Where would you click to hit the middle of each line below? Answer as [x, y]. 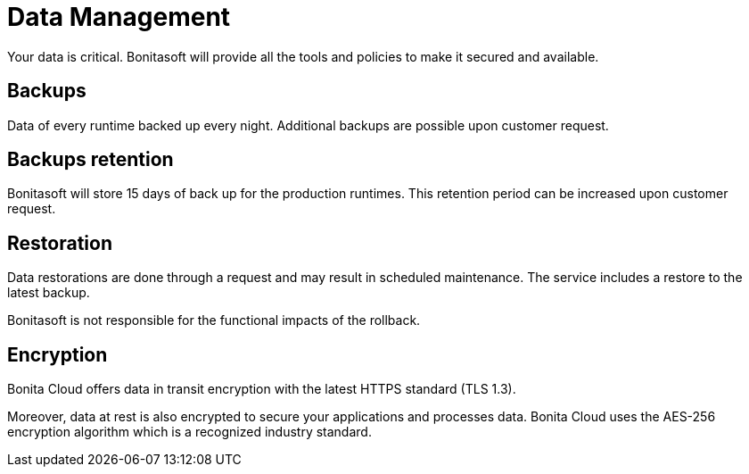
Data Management [119, 17]
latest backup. [49, 293]
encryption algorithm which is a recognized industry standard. [189, 432]
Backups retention [91, 160]
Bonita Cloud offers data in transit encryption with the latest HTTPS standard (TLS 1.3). [262, 389]
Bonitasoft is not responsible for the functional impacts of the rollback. [214, 320]
